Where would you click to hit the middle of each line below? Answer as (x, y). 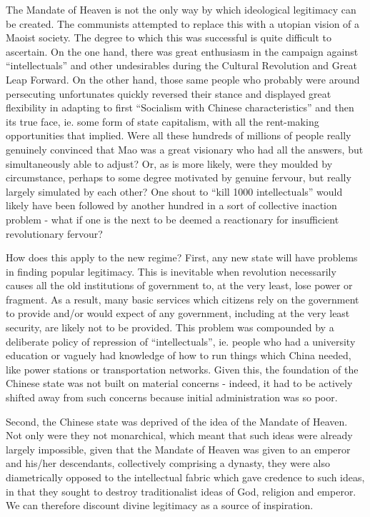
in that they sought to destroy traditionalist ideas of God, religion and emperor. (181, 491)
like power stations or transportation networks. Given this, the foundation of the (182, 369)
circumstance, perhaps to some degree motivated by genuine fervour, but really (179, 177)
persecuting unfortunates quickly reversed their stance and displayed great (169, 93)
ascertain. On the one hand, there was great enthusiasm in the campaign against (182, 51)
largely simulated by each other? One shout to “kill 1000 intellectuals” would (174, 191)
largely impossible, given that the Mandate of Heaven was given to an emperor (178, 449)
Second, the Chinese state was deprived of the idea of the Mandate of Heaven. (177, 421)
